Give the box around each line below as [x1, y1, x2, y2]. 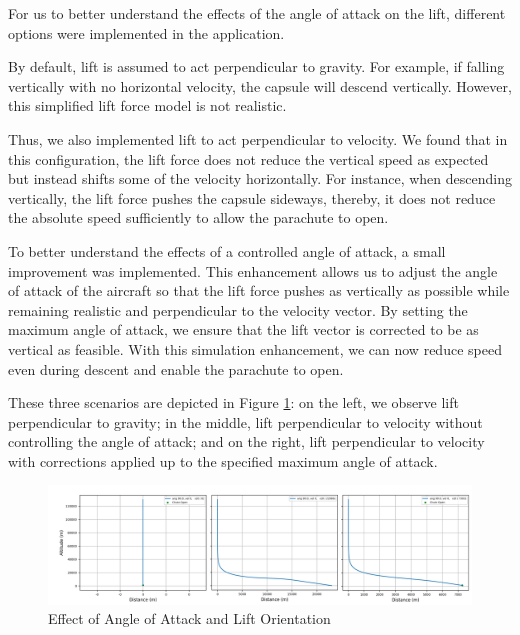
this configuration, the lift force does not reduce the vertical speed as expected [8, 148, 489, 169]
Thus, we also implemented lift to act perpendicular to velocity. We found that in [8, 128, 508, 149]
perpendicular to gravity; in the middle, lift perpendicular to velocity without [8, 411, 483, 432]
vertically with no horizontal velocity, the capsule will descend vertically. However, [8, 75, 512, 96]
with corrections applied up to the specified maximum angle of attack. [8, 450, 438, 471]
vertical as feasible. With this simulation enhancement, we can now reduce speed [8, 338, 502, 359]
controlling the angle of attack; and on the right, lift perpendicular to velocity [8, 431, 485, 452]
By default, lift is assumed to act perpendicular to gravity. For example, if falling [8, 56, 505, 77]
